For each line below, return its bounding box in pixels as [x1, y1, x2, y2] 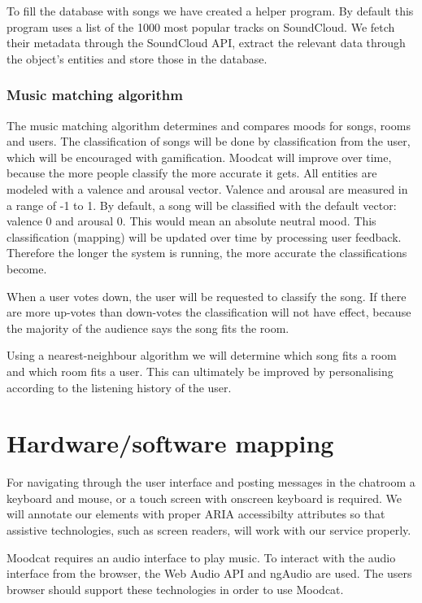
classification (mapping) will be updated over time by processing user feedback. [7, 228, 402, 245]
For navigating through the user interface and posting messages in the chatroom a [7, 474, 415, 491]
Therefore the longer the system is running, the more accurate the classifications [7, 244, 407, 261]
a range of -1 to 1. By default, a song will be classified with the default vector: [7, 196, 397, 213]
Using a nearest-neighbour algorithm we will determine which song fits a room [7, 347, 397, 364]
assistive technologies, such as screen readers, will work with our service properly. [7, 522, 411, 538]
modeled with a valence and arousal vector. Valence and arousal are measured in [7, 180, 408, 197]
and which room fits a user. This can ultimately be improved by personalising [7, 362, 394, 379]
